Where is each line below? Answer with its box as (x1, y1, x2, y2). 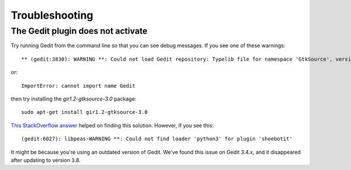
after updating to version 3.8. (11, 157, 81, 164)
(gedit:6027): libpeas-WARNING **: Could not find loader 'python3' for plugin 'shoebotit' (21, 136, 292, 143)
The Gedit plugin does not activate (11, 26, 148, 36)
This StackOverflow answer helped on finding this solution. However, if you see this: (11, 122, 214, 129)
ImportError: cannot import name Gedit (21, 82, 136, 89)
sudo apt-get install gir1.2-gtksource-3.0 (21, 109, 148, 116)
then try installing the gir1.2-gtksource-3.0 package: (11, 95, 137, 102)
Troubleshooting (11, 9, 94, 22)
